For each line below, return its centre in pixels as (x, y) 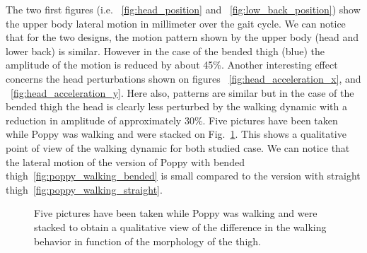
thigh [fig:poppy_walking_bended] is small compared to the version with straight (183, 176)
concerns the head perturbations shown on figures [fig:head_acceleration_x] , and (183, 78)
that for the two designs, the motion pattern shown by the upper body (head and (182, 37)
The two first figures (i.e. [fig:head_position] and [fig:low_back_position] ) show (183, 9)
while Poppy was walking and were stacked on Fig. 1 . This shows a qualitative (176, 134)
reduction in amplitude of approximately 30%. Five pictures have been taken (172, 120)
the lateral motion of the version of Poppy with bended (125, 161)
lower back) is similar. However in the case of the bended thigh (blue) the (165, 51)
